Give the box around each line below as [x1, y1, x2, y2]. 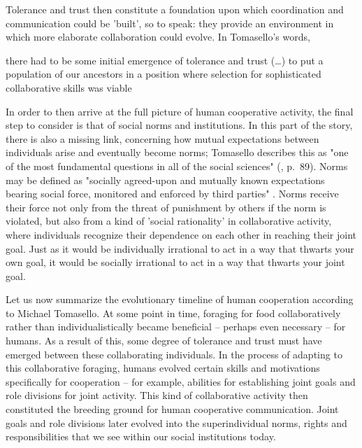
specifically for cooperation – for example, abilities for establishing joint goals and [6, 374, 356, 388]
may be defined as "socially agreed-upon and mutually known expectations [6, 172, 325, 187]
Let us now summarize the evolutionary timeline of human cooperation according [6, 292, 354, 307]
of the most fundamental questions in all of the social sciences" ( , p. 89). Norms [6, 158, 348, 173]
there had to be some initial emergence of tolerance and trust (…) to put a [6, 52, 324, 67]
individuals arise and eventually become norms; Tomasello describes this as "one [6, 145, 349, 160]
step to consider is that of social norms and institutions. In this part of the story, [6, 118, 353, 132]
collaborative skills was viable [6, 80, 132, 94]
